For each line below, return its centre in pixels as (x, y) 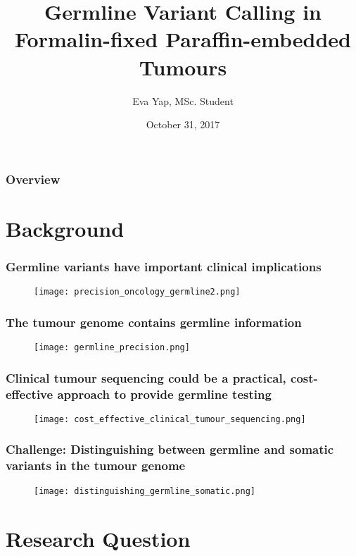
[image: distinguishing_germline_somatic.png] (145, 491)
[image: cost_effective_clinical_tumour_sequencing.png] (170, 419)
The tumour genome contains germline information (154, 322)
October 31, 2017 (183, 124)
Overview (33, 179)
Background (65, 228)
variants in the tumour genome (96, 465)
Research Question (98, 538)
